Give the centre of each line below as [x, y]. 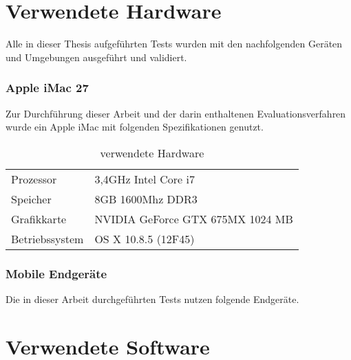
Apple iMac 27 [47, 88]
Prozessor [34, 179]
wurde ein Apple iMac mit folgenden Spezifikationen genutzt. [135, 127]
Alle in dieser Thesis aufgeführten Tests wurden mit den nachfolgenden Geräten [174, 44]
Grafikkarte [39, 218]
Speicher [31, 199]
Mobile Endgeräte [56, 273]
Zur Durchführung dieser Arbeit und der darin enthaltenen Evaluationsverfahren [176, 113]
